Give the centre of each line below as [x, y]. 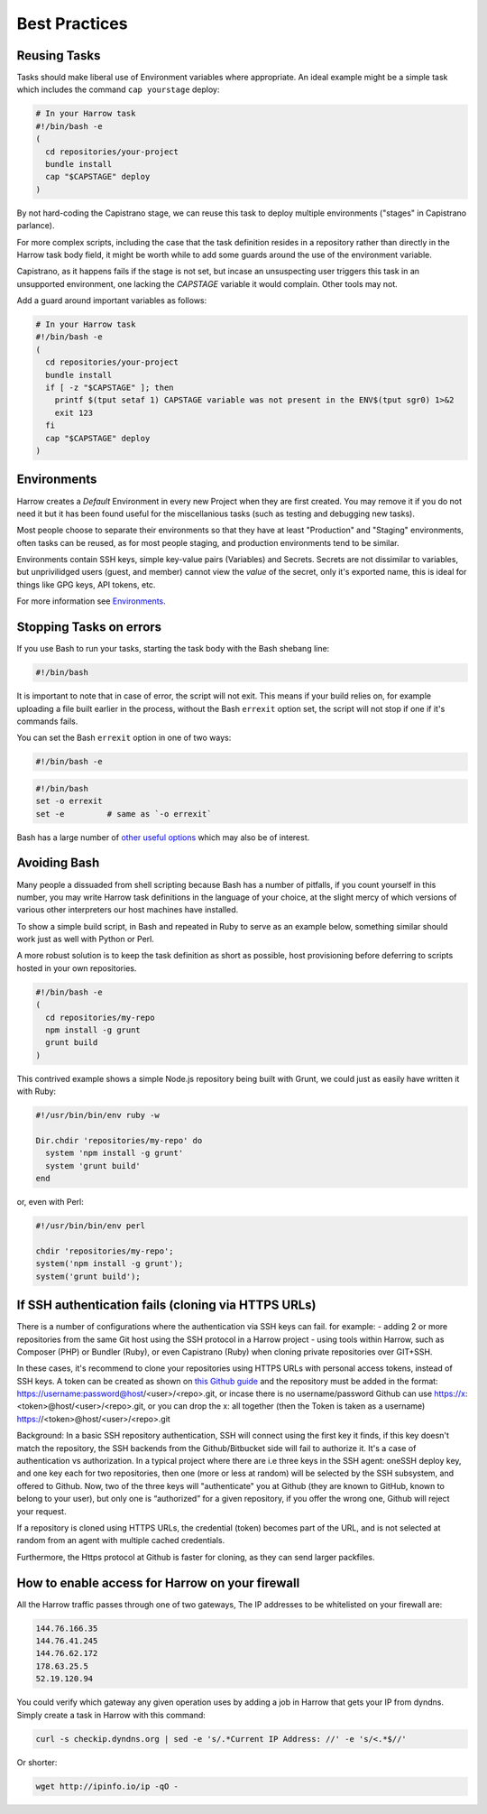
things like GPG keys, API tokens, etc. [86, 584]
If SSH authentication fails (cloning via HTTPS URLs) [166, 1305]
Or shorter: [37, 1762]
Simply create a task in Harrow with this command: [111, 1715]
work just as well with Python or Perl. [86, 939]
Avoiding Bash [58, 863]
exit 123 [74, 412]
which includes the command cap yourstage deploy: [118, 89]
